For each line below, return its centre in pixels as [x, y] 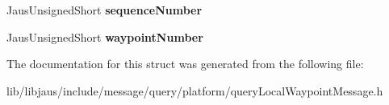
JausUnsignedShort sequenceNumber [105, 10]
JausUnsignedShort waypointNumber [105, 36]
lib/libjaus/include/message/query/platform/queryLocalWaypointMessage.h [195, 90]
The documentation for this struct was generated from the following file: [185, 64]
